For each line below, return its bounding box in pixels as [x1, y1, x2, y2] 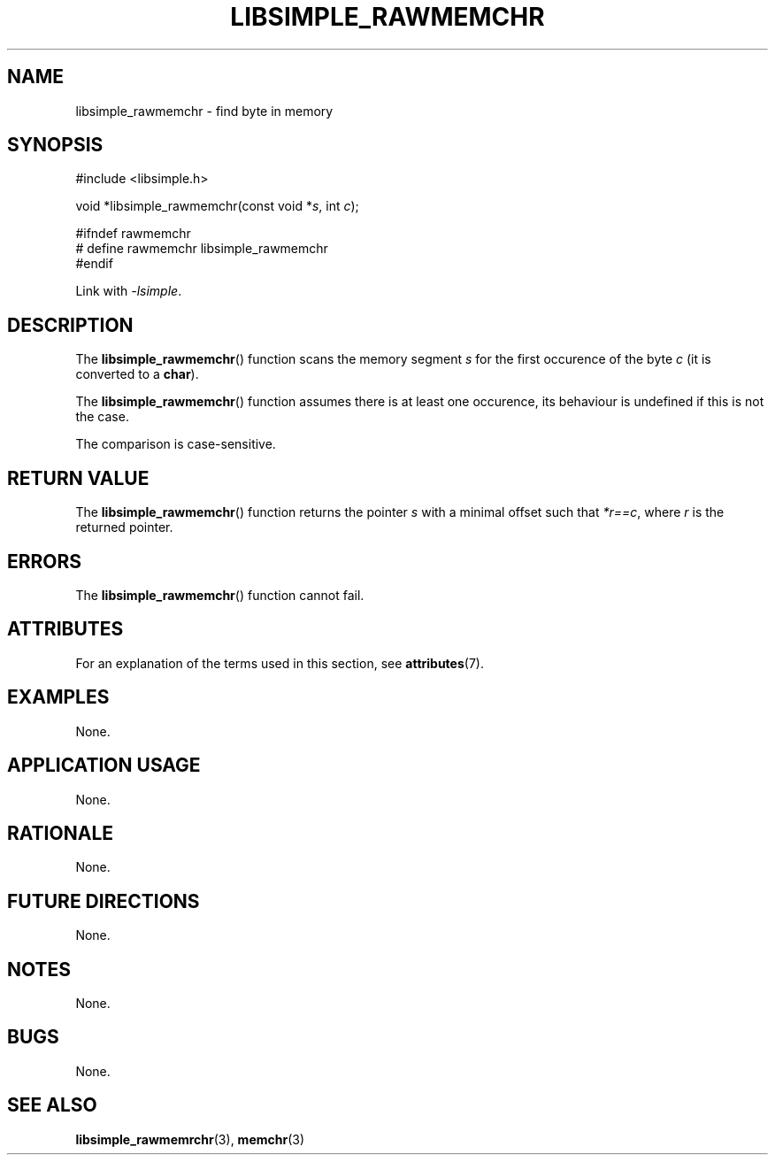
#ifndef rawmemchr [75, 226, 191, 242]
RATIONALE [7, 821, 114, 844]
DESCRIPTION [7, 313, 134, 336]
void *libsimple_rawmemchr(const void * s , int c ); [75, 198, 359, 214]
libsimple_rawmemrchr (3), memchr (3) [75, 1131, 305, 1147]
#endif [75, 256, 113, 272]
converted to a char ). [75, 366, 199, 382]
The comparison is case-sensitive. [75, 436, 276, 452]
